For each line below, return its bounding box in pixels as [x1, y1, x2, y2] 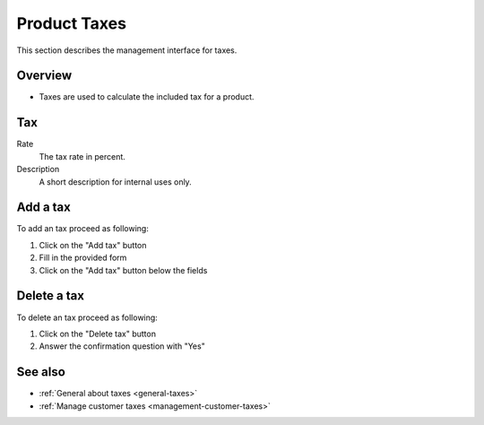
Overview [16, 68, 73, 83]
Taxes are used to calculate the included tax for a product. [39, 91, 255, 102]
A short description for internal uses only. [39, 176, 192, 187]
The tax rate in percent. [39, 151, 125, 161]
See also [16, 364, 66, 380]
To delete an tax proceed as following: [16, 312, 159, 323]
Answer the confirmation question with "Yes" [39, 341, 205, 351]
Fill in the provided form [39, 252, 127, 264]
